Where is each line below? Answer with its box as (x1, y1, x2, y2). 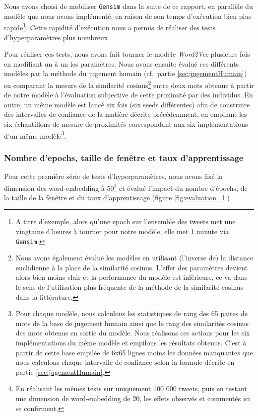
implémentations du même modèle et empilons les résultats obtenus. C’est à (15, 337, 247, 347)
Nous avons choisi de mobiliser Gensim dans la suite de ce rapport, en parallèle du (4, 1, 253, 11)
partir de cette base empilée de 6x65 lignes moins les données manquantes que (15, 347, 253, 357)
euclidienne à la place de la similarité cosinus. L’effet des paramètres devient (15, 262, 248, 272)
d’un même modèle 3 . (4, 129, 66, 141)
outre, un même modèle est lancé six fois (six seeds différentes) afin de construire (4, 99, 250, 109)
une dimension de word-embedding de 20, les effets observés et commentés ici (15, 393, 250, 403)
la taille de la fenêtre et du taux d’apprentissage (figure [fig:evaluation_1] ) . (4, 192, 234, 202)
